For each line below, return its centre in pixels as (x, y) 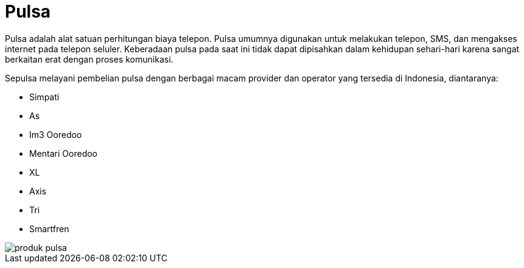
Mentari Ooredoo (63, 153)
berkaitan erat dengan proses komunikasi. (89, 59)
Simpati (44, 97)
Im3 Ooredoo (56, 134)
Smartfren (49, 228)
